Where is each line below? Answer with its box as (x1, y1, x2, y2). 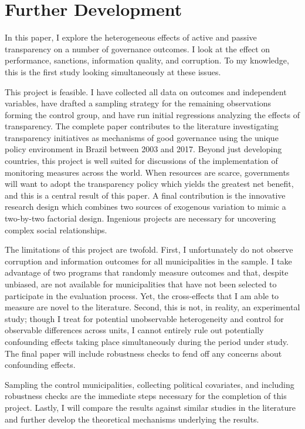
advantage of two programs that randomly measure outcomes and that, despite (5, 266, 289, 279)
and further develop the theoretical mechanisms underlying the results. (5, 413, 259, 425)
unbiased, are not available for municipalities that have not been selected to (5, 278, 277, 290)
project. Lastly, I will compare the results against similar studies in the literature (5, 401, 296, 413)
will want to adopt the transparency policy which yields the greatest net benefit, (5, 177, 294, 190)
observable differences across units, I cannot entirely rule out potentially (5, 324, 264, 336)
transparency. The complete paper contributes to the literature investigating (5, 120, 279, 132)
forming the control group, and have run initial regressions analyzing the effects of (5, 108, 300, 120)
